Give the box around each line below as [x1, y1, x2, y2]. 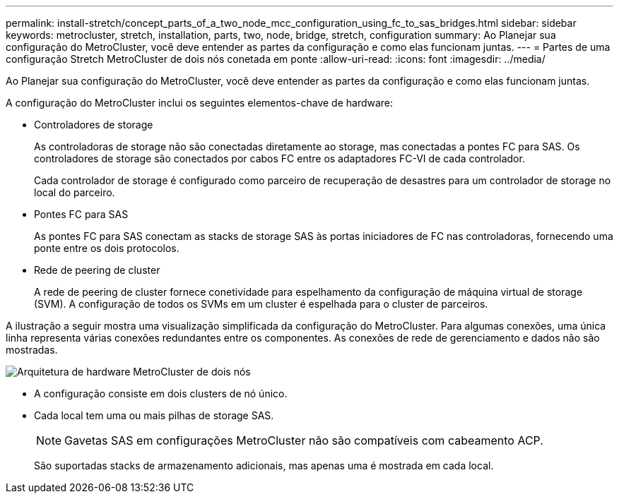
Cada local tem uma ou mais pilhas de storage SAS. [34, 409, 274, 421]
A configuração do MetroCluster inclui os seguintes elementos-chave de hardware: [6, 97, 394, 109]
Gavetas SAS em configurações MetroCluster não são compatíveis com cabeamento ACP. [64, 433, 543, 447]
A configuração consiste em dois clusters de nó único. [34, 387, 288, 399]
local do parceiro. [34, 186, 115, 198]
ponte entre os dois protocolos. [34, 242, 179, 254]
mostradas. [6, 344, 58, 356]
